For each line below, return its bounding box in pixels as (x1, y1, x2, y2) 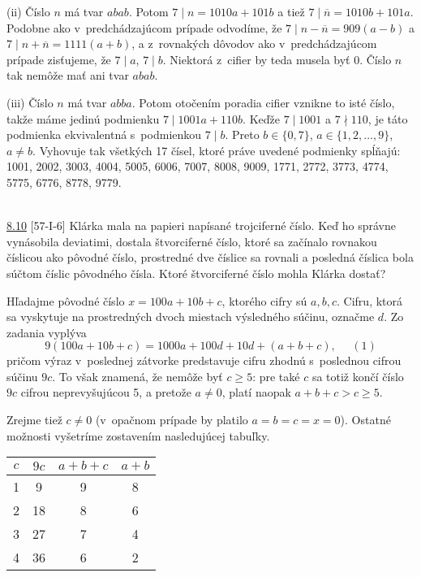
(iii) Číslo (6, 93, 54, 111)
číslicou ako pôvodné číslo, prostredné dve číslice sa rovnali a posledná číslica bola (6, 249, 414, 266)
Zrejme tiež (6, 411, 62, 428)
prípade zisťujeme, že (6, 50, 111, 67)
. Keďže (243, 110, 280, 127)
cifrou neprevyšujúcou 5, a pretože (20, 384, 191, 401)
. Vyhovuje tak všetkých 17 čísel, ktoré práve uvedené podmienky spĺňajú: (32, 141, 401, 158)
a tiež (277, 3, 305, 20)
